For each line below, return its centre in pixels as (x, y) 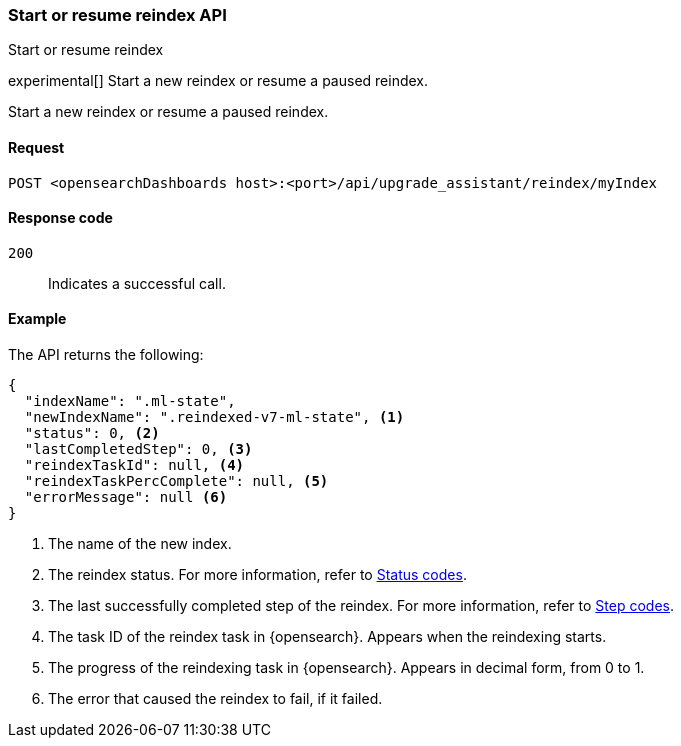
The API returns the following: (106, 355)
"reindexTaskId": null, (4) (134, 465)
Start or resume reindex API (117, 15)
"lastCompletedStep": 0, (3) (138, 449)
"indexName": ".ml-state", (130, 401)
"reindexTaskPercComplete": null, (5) (176, 481)
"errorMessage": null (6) (126, 497)
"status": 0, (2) (92, 433)
